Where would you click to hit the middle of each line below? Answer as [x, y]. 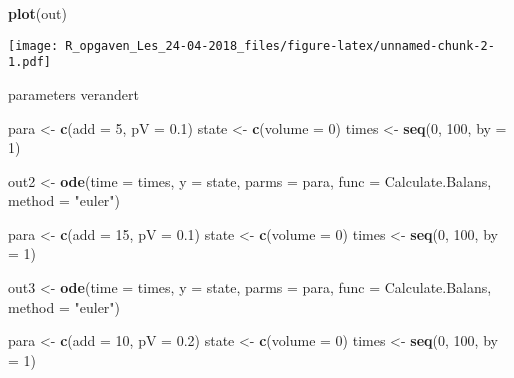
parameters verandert [73, 93]
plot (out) [37, 13]
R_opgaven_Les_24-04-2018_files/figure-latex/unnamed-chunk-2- [280, 45]
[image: [33, 45]
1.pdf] [29, 62]
